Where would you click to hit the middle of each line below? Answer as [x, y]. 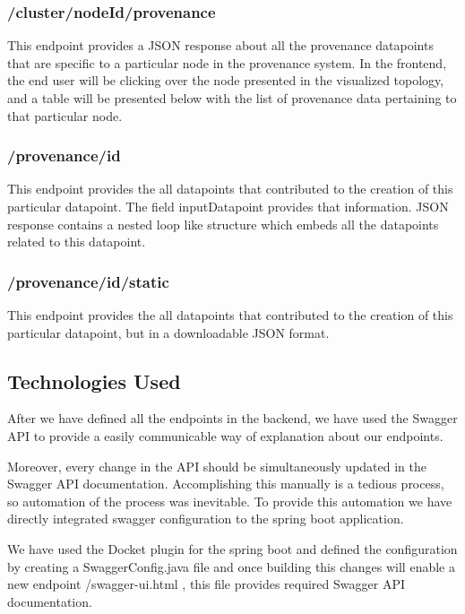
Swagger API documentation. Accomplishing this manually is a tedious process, [226, 484]
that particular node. [65, 115]
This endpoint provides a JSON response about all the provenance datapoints [220, 45]
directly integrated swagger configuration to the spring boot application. [206, 519]
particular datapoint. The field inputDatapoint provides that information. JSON [228, 206]
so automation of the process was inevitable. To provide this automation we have [230, 501]
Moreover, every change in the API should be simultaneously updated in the [217, 466]
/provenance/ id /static [88, 281]
